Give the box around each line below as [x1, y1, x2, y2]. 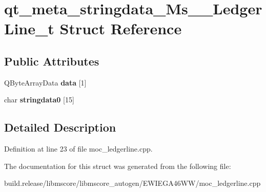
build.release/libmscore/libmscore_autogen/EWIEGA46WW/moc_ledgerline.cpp [4, 178, 261, 188]
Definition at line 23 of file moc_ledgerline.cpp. [4, 143, 153, 154]
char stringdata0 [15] [4, 94, 74, 105]
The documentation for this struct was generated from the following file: [4, 160, 231, 171]
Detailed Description [4, 119, 116, 135]
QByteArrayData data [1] [4, 77, 87, 88]
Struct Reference [59, 18, 182, 39]
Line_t [4, 18, 54, 39]
